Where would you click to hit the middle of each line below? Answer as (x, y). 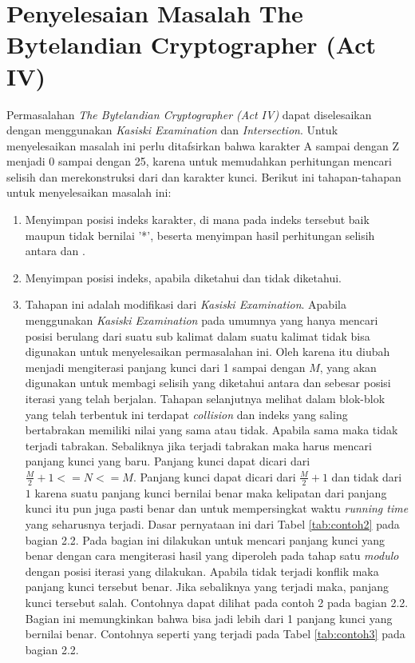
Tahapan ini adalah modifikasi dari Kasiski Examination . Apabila (186, 304)
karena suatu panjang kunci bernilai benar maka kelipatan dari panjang (211, 492)
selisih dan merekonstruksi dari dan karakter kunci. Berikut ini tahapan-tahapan (204, 176)
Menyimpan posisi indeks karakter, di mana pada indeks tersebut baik (197, 220)
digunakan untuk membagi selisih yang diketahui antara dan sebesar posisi (208, 383)
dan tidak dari (367, 476)
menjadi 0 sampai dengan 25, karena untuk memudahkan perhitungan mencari (199, 161)
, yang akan (348, 367)
